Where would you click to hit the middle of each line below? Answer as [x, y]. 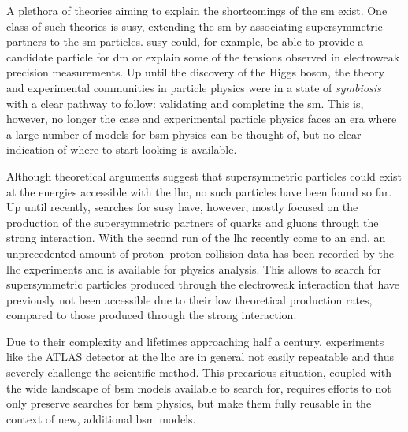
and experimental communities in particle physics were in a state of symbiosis [194, 87]
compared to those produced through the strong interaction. [152, 315]
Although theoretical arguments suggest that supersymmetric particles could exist [204, 175]
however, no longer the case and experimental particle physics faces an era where [202, 119]
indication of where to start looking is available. [122, 149]
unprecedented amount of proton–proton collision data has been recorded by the [200, 253]
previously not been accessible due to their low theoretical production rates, [189, 299]
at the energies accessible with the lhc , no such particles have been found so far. [199, 191]
